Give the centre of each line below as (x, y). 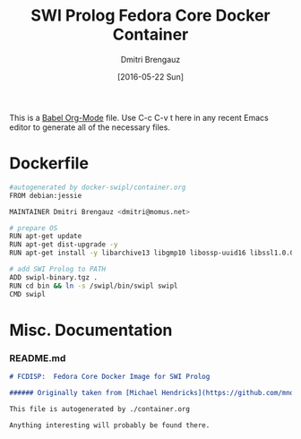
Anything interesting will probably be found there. (110, 425)
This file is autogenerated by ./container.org (100, 409)
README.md (38, 357)
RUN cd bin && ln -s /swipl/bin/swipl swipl (94, 286)
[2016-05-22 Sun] (150, 76)
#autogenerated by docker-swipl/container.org (98, 187)
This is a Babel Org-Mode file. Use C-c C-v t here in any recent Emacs (139, 117)
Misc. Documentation (91, 330)
